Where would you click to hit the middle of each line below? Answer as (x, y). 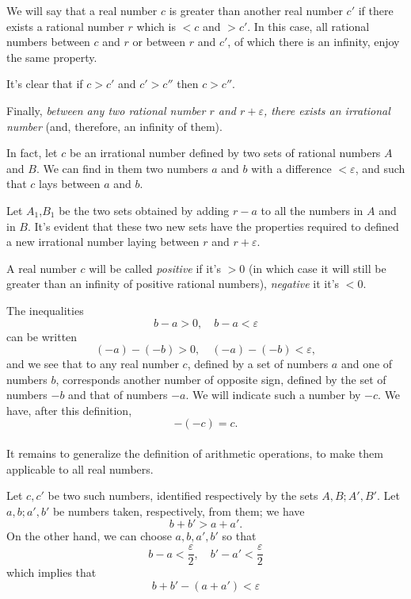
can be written (42, 336)
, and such (380, 168)
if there (376, 10)
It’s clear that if (45, 84)
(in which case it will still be (318, 268)
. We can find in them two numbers (122, 168)
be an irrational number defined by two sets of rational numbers (225, 153)
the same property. (52, 57)
